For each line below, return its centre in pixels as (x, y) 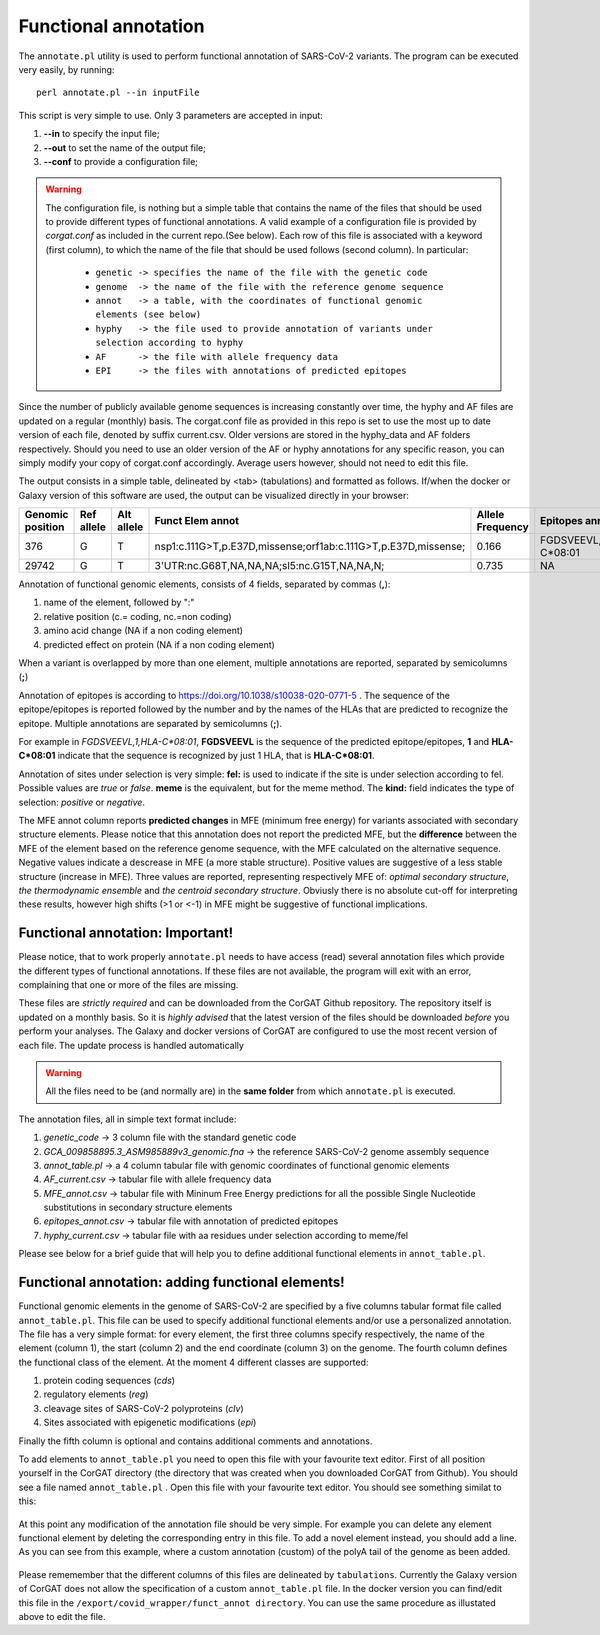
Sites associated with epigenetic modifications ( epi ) (150, 1422)
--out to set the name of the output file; (125, 147)
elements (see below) (148, 314)
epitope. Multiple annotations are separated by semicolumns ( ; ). (150, 723)
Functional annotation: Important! (126, 933)
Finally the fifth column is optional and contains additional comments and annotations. (195, 1441)
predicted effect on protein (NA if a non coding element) (159, 644)
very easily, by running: (66, 69)
